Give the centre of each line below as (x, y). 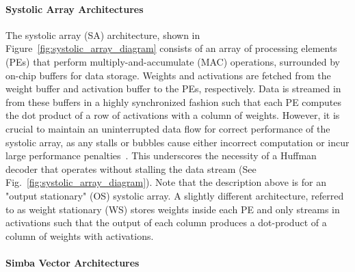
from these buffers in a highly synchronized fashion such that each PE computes (173, 101)
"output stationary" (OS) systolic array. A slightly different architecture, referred (175, 195)
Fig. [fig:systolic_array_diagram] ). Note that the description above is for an (166, 182)
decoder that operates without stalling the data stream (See (131, 168)
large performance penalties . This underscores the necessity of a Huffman (161, 155)
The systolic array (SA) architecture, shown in (103, 35)
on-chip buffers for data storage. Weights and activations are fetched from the (168, 75)
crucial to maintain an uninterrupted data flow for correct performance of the (168, 128)
